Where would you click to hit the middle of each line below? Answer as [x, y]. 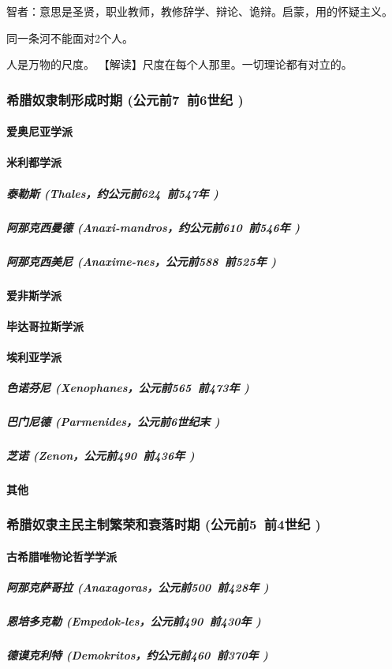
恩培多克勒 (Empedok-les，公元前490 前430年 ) [134, 621]
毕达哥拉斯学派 [45, 325]
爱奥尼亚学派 [39, 131]
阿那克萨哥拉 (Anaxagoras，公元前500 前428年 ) [138, 587]
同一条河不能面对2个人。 [70, 37]
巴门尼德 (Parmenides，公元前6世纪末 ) [113, 422]
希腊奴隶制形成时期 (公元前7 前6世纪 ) [125, 99]
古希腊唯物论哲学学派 [62, 556]
